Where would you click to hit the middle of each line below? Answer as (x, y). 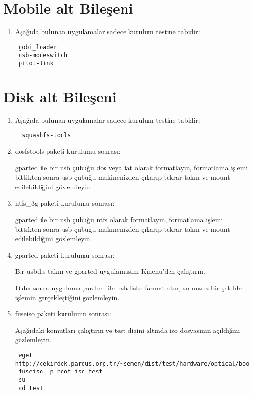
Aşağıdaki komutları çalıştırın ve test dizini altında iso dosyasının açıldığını (127, 330)
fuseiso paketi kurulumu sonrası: (63, 314)
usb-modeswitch (43, 55)
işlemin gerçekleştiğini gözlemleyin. (67, 297)
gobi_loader (38, 47)
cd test (31, 388)
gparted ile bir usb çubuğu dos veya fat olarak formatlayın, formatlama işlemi (131, 167)
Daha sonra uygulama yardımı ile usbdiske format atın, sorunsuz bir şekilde (128, 288)
